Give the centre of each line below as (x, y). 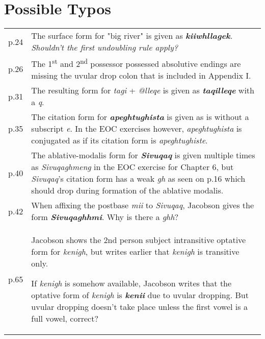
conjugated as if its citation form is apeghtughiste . (120, 140)
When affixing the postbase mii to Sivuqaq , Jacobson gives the (143, 205)
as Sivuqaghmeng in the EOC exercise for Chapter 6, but (132, 167)
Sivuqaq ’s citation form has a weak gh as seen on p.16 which (138, 179)
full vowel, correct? (65, 319)
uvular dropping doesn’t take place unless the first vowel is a (139, 307)
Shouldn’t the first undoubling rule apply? (104, 47)
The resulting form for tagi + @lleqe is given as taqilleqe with (143, 90)
